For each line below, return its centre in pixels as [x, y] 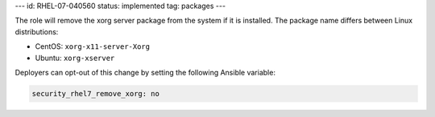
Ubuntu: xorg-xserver [75, 58]
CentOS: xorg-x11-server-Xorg [93, 46]
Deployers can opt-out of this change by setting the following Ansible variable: [145, 72]
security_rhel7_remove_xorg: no [96, 93]
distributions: [37, 31]
